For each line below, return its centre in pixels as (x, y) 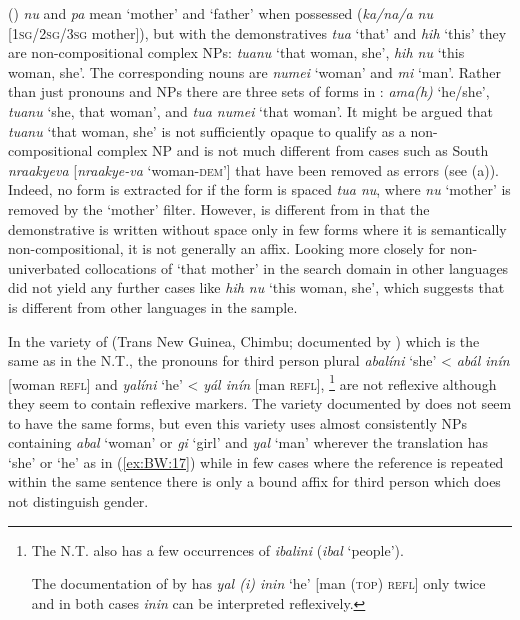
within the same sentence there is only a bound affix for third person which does (254, 481)
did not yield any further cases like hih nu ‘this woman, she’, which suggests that (256, 287)
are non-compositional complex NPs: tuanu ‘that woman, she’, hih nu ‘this (236, 52)
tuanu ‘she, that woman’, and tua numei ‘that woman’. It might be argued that (250, 110)
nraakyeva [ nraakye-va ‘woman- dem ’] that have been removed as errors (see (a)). (253, 169)
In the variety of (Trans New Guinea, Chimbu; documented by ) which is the (244, 340)
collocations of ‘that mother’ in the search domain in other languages (297, 267)
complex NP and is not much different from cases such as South (293, 150)
